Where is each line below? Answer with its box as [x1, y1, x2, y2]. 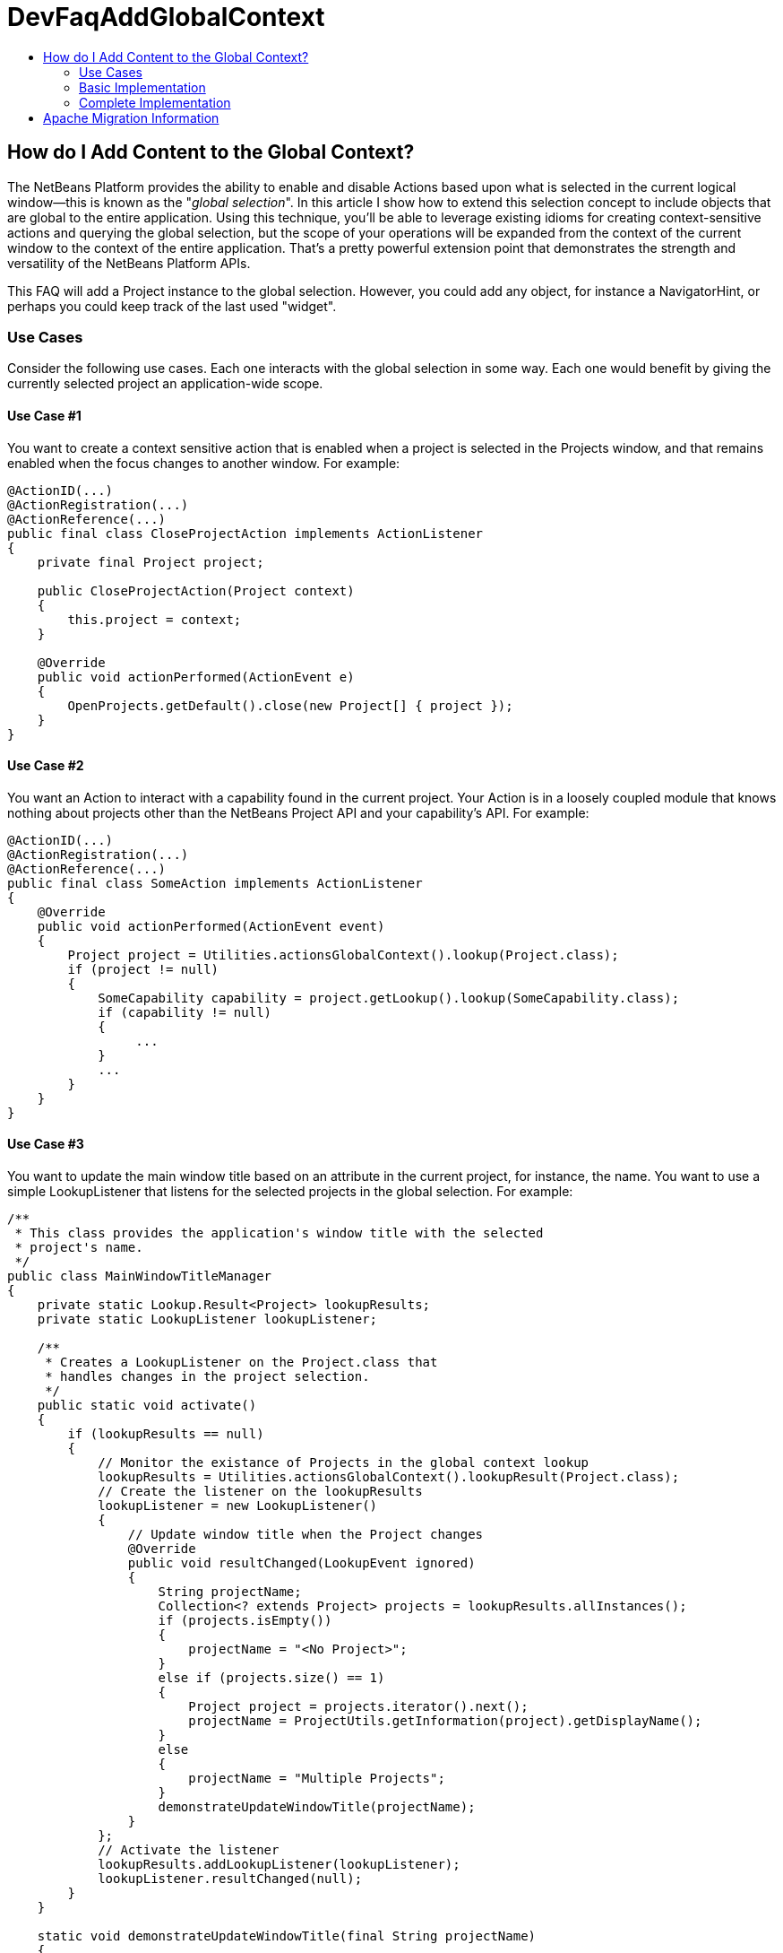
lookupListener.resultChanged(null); [98, 1871, 363, 1886]
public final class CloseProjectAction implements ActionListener [7, 525, 484, 541]
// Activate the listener [98, 1843, 280, 1857]
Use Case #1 [7, 407, 82, 423]
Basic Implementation [79, 79, 206, 95]
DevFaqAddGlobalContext [7, 2, 325, 32]
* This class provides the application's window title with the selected [14, 1226, 544, 1240]
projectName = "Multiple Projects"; [188, 1771, 445, 1785]
